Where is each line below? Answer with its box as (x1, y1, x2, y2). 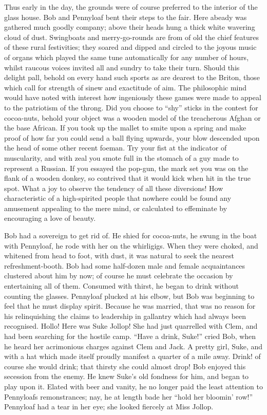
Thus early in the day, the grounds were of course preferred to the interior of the (4, 2, 258, 12)
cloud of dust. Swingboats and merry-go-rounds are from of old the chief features (4, 31, 259, 42)
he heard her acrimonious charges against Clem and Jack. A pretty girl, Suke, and (4, 341, 263, 351)
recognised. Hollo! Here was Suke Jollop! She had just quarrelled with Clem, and (4, 320, 258, 331)
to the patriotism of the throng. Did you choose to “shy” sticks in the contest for (4, 102, 258, 112)
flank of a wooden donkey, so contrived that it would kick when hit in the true (4, 173, 251, 183)
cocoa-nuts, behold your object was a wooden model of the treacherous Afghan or (4, 112, 261, 123)
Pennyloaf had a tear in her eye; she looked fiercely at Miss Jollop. (4, 401, 214, 412)
